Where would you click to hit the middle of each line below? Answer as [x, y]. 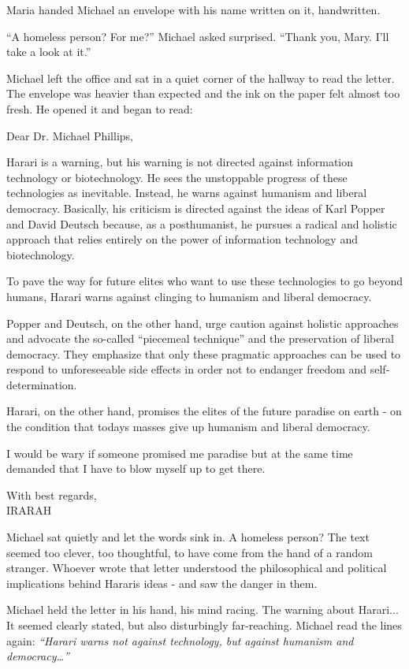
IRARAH [29, 510]
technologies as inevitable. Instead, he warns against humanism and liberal [187, 193]
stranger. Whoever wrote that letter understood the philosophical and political [197, 568]
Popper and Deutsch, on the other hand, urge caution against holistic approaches [203, 323]
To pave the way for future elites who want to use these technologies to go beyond [205, 281]
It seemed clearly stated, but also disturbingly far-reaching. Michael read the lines [204, 625]
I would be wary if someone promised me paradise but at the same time [180, 453]
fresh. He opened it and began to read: [100, 108]
